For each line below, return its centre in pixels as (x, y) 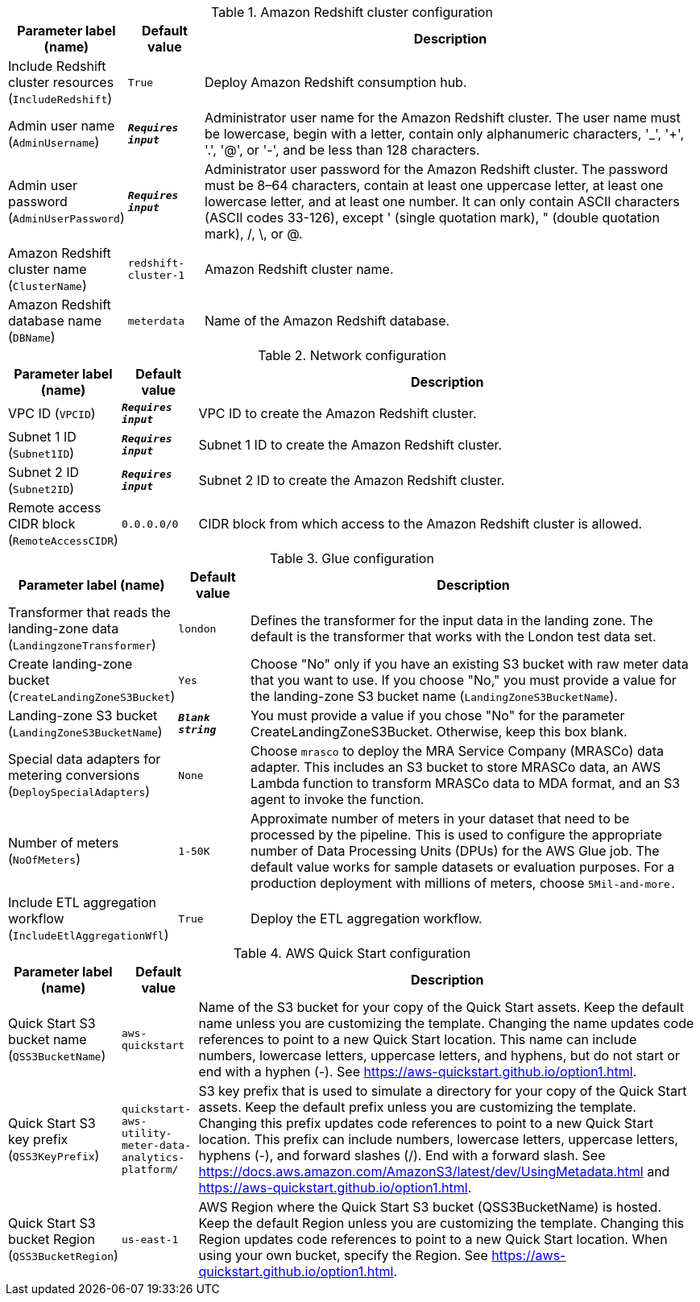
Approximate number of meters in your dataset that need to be (440, 819)
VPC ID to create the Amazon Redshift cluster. (338, 413)
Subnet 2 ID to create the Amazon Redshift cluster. (352, 480)
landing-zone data (64, 628)
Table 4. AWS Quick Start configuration (352, 953)
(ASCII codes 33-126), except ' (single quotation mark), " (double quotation (432, 218)
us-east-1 (150, 1239)
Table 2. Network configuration (352, 355)
